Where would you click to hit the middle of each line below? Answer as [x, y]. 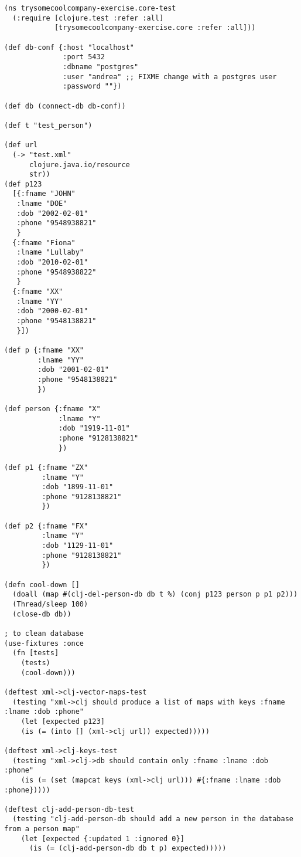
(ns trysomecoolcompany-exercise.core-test [90, 8]
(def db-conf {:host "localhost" [69, 47]
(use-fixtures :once [44, 643]
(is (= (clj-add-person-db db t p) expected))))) [128, 848]
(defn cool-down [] [42, 585]
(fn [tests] [36, 653]
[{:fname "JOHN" [44, 194]
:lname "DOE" [42, 204]
